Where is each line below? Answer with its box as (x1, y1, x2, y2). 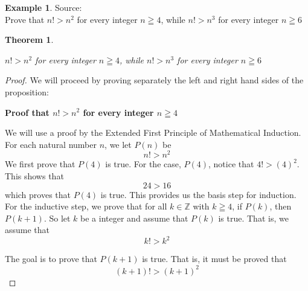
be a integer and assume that (80, 211, 188, 224)
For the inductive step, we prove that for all (5, 200, 167, 213)
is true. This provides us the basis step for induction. (100, 188, 297, 200)
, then (269, 200, 292, 213)
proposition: (5, 85, 49, 98)
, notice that (208, 158, 254, 170)
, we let (104, 138, 132, 150)
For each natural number (5, 138, 97, 150)
